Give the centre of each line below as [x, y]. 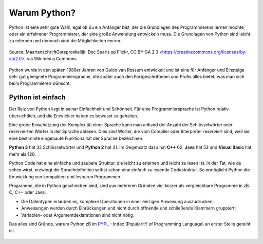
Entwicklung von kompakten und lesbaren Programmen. [65, 177]
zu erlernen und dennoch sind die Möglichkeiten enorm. [65, 41]
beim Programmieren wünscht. [40, 83]
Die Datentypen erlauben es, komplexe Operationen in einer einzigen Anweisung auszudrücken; [118, 201]
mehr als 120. [22, 154]
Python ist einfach [37, 97]
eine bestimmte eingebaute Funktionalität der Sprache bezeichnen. [76, 138]
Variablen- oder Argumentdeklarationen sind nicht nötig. [78, 215]
